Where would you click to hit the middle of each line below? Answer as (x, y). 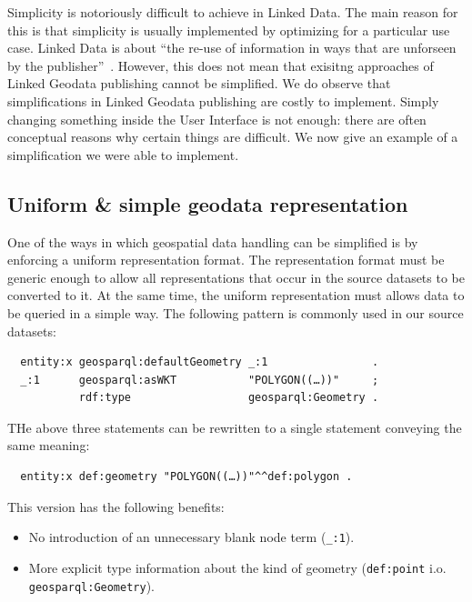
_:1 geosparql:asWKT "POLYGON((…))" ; (200, 380)
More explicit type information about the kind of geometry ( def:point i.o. (237, 567)
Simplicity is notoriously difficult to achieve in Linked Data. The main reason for (233, 12)
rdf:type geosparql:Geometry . (229, 398)
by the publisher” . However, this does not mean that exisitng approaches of (221, 65)
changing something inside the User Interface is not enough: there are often (217, 119)
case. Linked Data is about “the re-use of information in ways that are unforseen (232, 48)
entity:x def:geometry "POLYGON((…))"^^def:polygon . (186, 477)
